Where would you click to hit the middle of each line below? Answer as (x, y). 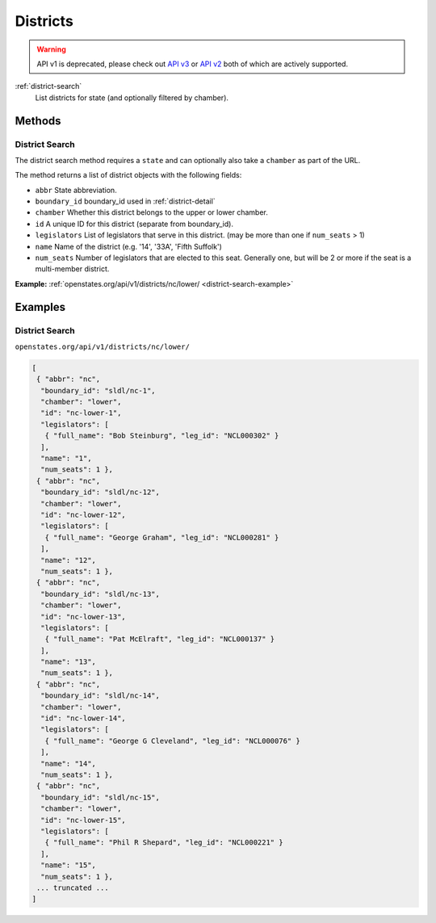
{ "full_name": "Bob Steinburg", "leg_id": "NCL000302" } (162, 436)
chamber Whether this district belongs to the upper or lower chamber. (151, 212)
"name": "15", (69, 865)
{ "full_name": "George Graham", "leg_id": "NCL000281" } (162, 537)
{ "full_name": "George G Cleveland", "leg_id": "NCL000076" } (172, 740)
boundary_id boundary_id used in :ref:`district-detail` (125, 201)
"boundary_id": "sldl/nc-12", (101, 492)
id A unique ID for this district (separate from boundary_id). (134, 224)
